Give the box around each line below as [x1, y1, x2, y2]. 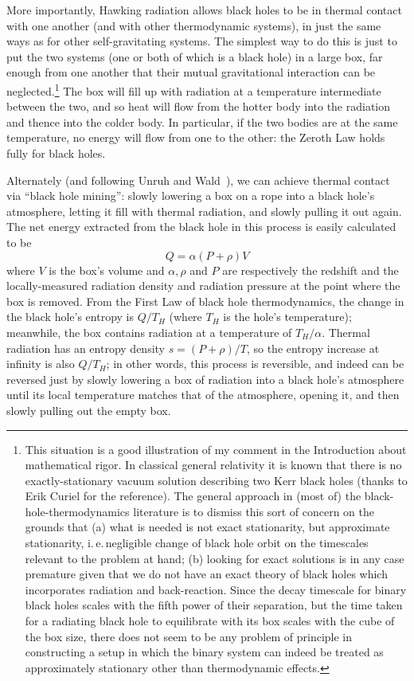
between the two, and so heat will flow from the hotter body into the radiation [6, 98, 391, 115]
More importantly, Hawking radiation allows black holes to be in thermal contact [6, 2, 402, 18]
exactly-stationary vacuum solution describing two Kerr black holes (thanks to [25, 472, 408, 488]
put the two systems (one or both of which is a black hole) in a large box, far [6, 48, 383, 65]
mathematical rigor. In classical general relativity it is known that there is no [25, 456, 402, 473]
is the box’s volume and [49, 261, 165, 278]
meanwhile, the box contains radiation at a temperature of [6, 323, 292, 340]
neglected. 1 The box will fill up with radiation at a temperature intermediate [6, 80, 381, 99]
